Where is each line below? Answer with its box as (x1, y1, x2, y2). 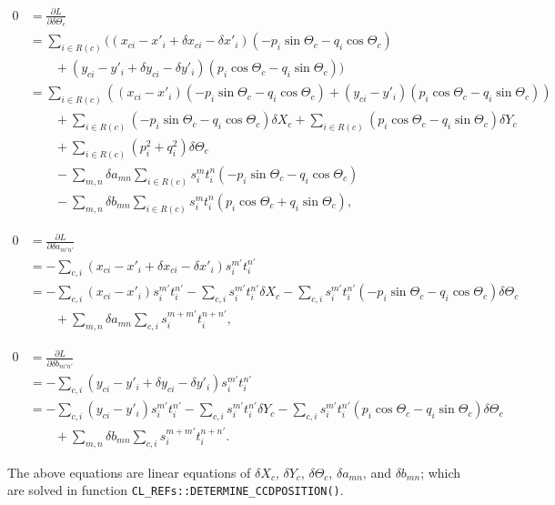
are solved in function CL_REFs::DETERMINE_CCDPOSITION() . (7, 480, 344, 500)
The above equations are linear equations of (7, 462, 251, 481)
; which (420, 462, 461, 481)
